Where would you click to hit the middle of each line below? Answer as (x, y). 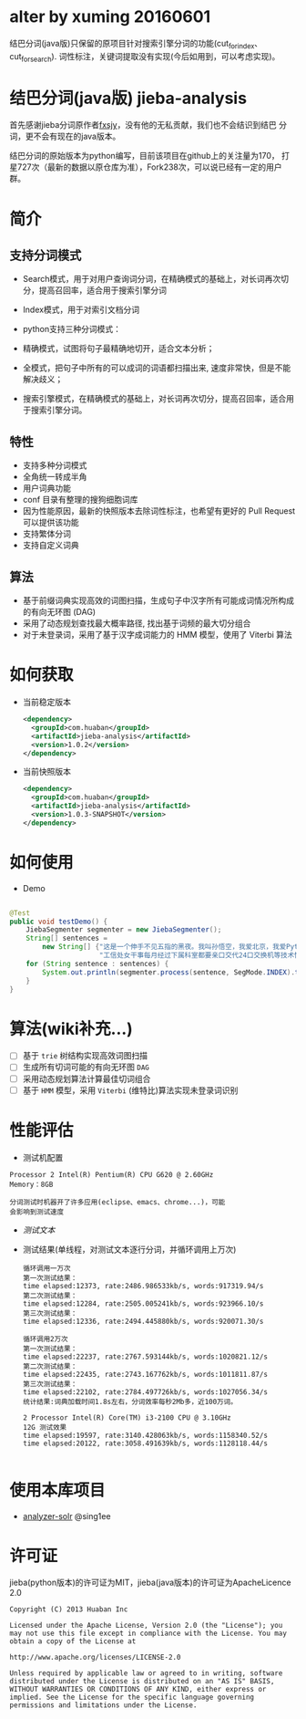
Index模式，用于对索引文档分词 (81, 310)
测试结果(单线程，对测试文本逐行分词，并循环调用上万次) (129, 1249)
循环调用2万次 (45, 1339)
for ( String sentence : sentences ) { (97, 964)
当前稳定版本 (46, 702)
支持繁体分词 (46, 534)
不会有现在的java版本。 (77, 136)
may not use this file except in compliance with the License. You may (148, 1634)
